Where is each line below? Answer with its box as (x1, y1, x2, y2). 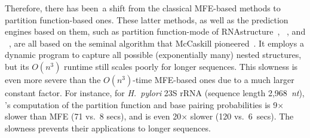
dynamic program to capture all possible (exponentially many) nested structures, (5, 48, 302, 61)
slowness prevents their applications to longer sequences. (5, 121, 211, 134)
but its (5, 60, 29, 72)
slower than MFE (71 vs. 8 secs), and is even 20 (5, 110, 182, 122)
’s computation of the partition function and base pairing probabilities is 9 (5, 98, 278, 111)
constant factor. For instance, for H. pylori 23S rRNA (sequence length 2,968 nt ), (5, 86, 305, 99)
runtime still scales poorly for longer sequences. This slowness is (64, 60, 298, 72)
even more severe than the (5, 73, 101, 85)
